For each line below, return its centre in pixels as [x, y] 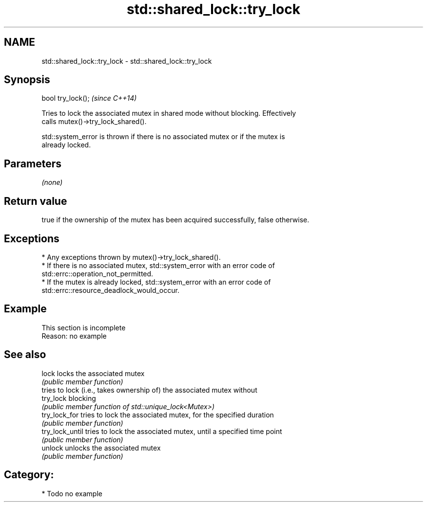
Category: [29, 475]
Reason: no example [74, 336]
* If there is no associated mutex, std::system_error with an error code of [158, 265]
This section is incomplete [84, 327]
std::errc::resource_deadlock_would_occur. [110, 290]
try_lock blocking [69, 398]
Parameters [33, 163]
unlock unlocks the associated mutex [101, 448]
